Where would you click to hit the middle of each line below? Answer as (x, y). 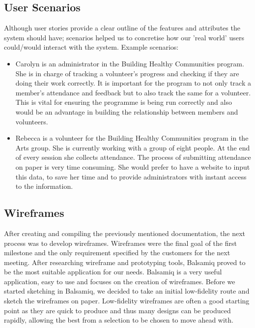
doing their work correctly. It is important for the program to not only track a (133, 83)
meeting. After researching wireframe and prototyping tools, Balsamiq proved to (125, 262)
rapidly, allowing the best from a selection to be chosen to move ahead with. (119, 320)
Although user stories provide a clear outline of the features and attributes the (122, 28)
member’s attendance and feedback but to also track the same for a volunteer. (133, 92)
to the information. (44, 186)
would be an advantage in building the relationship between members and (127, 111)
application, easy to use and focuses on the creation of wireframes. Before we (120, 281)
